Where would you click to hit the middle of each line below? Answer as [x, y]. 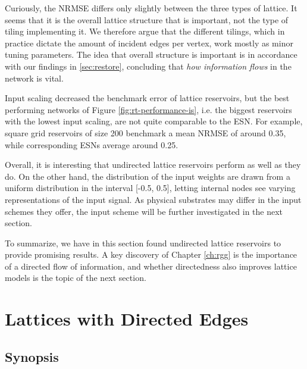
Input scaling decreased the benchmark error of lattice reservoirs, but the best [147, 98]
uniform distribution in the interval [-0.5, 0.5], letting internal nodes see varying [150, 188]
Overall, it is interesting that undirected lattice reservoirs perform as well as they [153, 165]
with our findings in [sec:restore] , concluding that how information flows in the [148, 66]
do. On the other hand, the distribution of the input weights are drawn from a [148, 176]
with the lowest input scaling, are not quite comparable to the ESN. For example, [154, 121]
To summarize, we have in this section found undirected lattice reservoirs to [143, 243]
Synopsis [32, 356]
